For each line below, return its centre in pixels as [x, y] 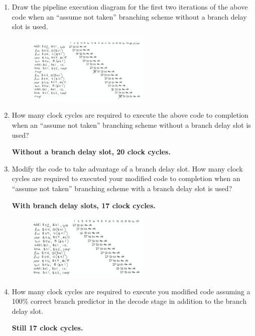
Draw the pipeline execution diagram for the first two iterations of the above [130, 7]
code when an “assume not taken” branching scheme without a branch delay [129, 16]
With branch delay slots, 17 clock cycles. [84, 205]
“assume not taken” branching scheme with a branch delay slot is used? [122, 188]
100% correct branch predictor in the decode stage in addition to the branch [129, 301]
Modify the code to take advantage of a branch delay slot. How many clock [127, 168]
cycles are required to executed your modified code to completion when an [126, 178]
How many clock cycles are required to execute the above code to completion [130, 115]
